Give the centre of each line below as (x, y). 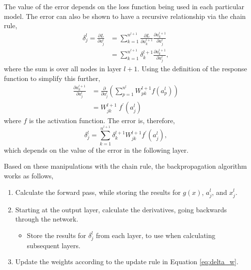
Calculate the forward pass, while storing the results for (98, 192)
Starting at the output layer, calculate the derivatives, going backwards (121, 209)
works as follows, (29, 175)
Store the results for (56, 235)
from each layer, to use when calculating (156, 235)
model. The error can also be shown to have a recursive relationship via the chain (125, 16)
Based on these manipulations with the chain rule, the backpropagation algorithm (125, 166)
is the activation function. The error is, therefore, (102, 120)
